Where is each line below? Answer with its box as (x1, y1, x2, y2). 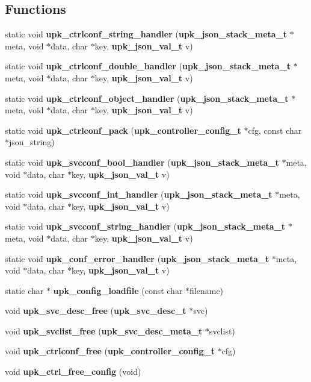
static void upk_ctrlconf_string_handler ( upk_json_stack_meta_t (5, 28, 288, 40)
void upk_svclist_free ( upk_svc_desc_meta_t (5, 324, 203, 337)
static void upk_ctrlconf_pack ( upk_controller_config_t (5, 124, 241, 136)
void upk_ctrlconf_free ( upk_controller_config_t (5, 345, 215, 357)
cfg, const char (248, 124, 302, 136)
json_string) (9, 136, 55, 148)
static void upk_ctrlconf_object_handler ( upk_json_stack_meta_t (5, 92, 289, 104)
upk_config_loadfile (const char (53, 284, 183, 296)
